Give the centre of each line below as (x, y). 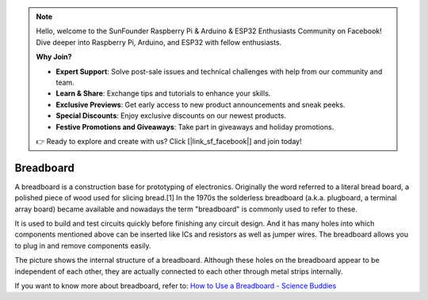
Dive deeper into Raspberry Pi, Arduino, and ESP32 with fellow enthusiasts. (159, 42)
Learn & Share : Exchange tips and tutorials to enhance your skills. (163, 93)
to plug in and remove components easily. (83, 245)
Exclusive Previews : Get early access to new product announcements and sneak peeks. (201, 104)
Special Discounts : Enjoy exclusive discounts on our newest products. (171, 116)
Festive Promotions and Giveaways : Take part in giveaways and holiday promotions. (195, 127)
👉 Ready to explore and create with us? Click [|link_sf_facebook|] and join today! (169, 141)
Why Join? (54, 57)
